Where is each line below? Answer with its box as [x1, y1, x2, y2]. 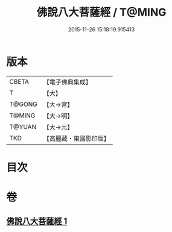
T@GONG [9, 100, 37, 108]
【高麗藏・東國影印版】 [43, 134, 110, 142]
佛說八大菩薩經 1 [6, 216, 68, 227]
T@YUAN [9, 122, 37, 131]
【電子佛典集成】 [43, 78, 92, 86]
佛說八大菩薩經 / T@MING [36, 5, 167, 19]
